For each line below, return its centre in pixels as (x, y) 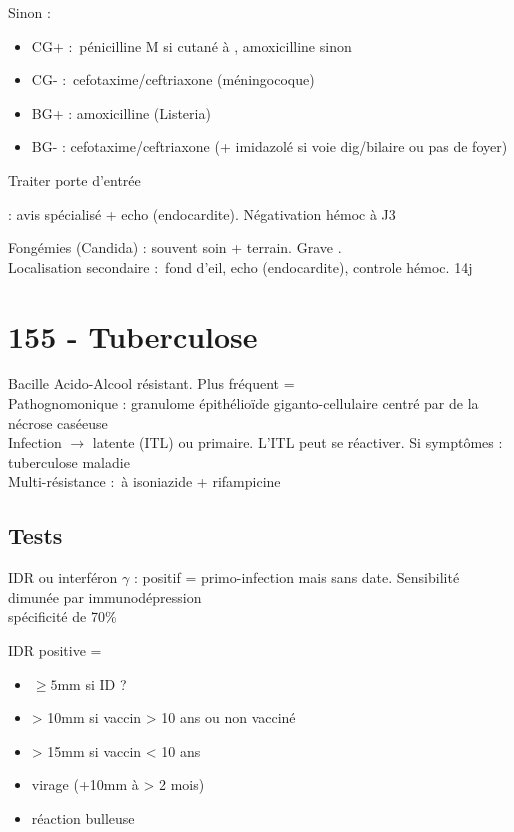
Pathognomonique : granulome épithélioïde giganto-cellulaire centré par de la (243, 403)
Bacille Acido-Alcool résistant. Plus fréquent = (151, 383)
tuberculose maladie (69, 461)
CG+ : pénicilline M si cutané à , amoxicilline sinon (191, 45)
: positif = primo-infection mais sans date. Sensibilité (296, 577)
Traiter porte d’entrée (74, 179)
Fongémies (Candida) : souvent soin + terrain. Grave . (175, 247)
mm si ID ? (92, 683)
